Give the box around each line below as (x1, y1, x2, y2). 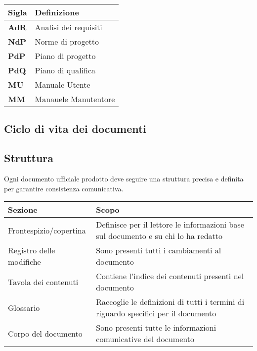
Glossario (8, 301, 40, 313)
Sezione (8, 204, 38, 216)
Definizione (35, 6, 79, 18)
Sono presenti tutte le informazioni (96, 322, 216, 334)
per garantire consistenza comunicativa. (4, 183, 124, 193)
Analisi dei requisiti (35, 21, 102, 33)
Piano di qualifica (35, 64, 96, 76)
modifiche (8, 256, 41, 268)
